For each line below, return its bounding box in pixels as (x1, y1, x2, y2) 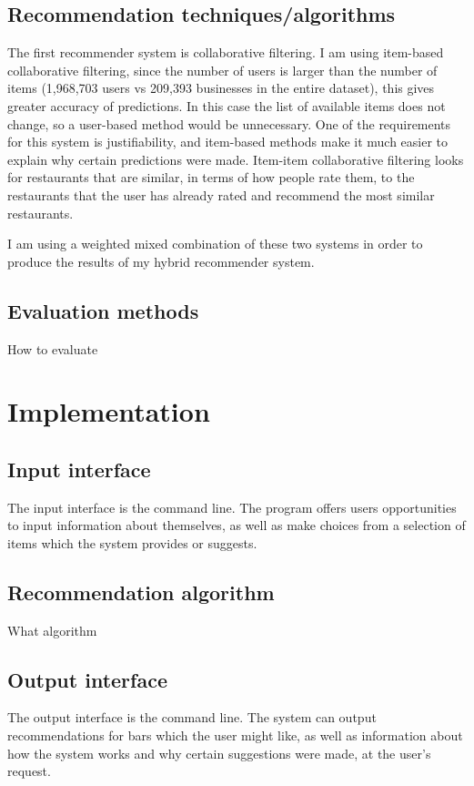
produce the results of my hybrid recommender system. (7, 251, 315, 271)
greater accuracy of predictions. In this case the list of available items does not (7, 96, 446, 115)
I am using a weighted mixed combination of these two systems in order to (7, 234, 423, 253)
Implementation (7, 393, 210, 430)
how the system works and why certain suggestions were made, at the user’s (7, 743, 431, 762)
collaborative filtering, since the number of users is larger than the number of (7, 60, 438, 79)
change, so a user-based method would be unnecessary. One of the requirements (7, 114, 451, 133)
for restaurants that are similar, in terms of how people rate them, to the (7, 168, 415, 187)
